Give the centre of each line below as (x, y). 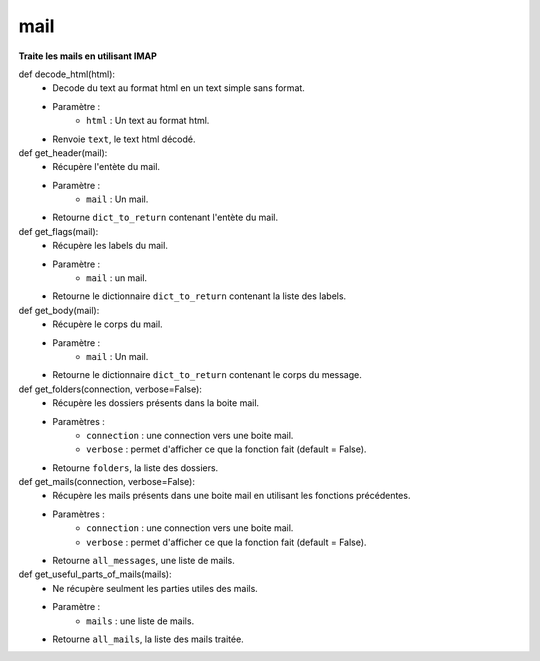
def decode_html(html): (66, 74)
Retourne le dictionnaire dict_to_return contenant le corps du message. (207, 375)
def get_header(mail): (63, 152)
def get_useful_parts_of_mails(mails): (95, 574)
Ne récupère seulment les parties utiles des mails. (155, 588)
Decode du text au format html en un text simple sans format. (178, 88)
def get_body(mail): (59, 310)
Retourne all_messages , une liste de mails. (143, 561)
